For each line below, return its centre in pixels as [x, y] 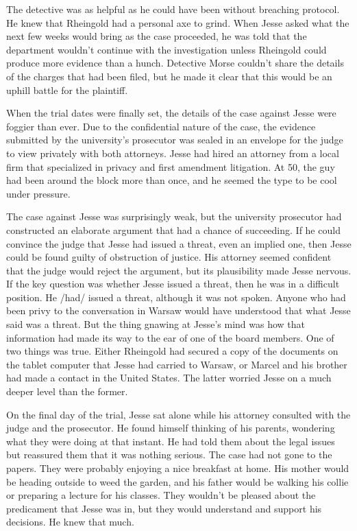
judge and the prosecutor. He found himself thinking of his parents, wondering [171, 428]
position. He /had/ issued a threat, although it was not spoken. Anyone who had [176, 297]
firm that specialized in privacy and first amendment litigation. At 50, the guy [171, 166]
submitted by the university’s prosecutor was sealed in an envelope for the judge [175, 140]
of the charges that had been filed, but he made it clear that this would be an [169, 76]
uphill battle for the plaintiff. [67, 90]
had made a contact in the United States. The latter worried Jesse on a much [169, 378]
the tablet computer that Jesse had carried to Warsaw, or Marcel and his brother [177, 364]
